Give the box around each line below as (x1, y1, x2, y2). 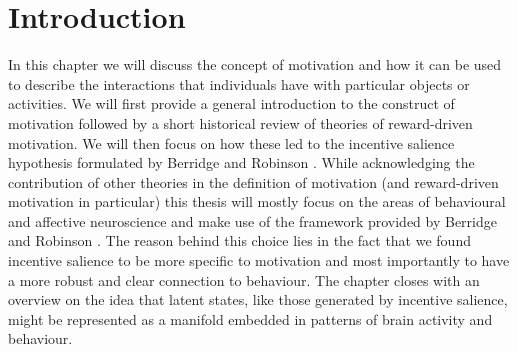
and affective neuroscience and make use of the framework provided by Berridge (8, 210, 497, 231)
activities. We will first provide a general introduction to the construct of (8, 93, 455, 114)
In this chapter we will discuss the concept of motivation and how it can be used (8, 54, 502, 75)
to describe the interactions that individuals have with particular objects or (8, 73, 470, 94)
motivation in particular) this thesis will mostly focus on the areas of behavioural (8, 191, 506, 212)
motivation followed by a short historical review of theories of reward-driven (8, 112, 473, 133)
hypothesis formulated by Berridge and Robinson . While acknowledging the (8, 152, 475, 173)
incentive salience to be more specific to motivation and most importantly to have (8, 250, 510, 271)
